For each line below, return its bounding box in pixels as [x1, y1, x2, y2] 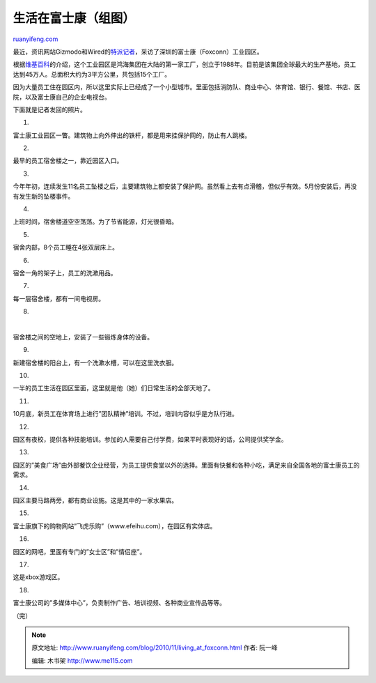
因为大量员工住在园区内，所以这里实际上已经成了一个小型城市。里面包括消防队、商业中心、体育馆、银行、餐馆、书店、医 [13, 83, 361, 91]
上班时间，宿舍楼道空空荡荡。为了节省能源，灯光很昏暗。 [13, 217, 178, 226]
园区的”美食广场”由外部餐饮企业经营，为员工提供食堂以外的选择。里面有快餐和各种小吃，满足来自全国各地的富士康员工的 [13, 461, 360, 469]
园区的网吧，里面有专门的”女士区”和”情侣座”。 [13, 547, 146, 555]
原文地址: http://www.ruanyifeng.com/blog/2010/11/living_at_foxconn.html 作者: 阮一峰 [31, 643, 278, 652]
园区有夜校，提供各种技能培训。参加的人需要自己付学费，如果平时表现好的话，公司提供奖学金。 [13, 436, 288, 444]
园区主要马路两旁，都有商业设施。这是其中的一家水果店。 [13, 496, 178, 505]
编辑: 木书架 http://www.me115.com [31, 656, 133, 665]
